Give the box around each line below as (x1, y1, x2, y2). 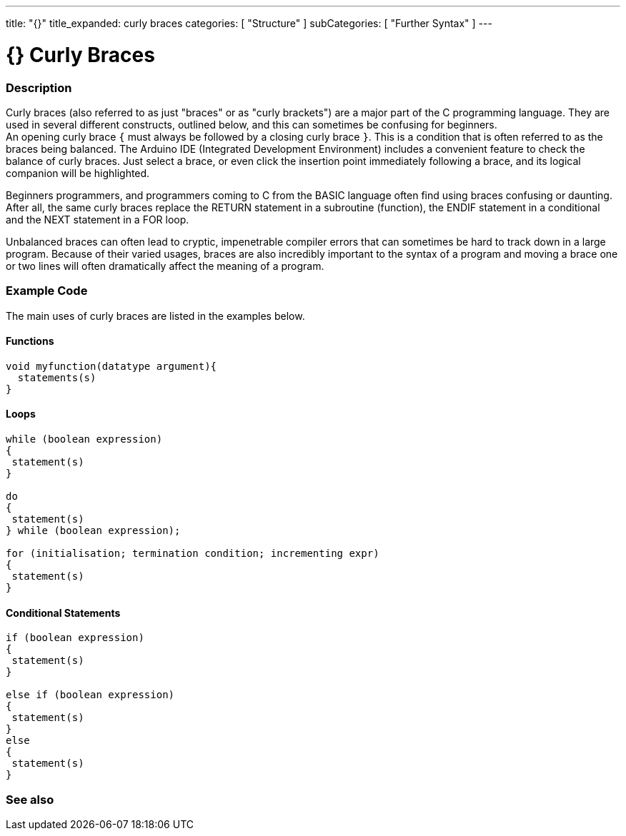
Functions (6, 335, 54, 348)
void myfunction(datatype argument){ (6, 360, 217, 372)
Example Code (6, 283, 88, 298)
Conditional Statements (6, 606, 121, 619)
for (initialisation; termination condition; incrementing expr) (6, 548, 379, 560)
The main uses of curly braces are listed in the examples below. (6, 309, 305, 322)
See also (6, 792, 54, 807)
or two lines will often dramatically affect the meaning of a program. (6, 259, 324, 272)
